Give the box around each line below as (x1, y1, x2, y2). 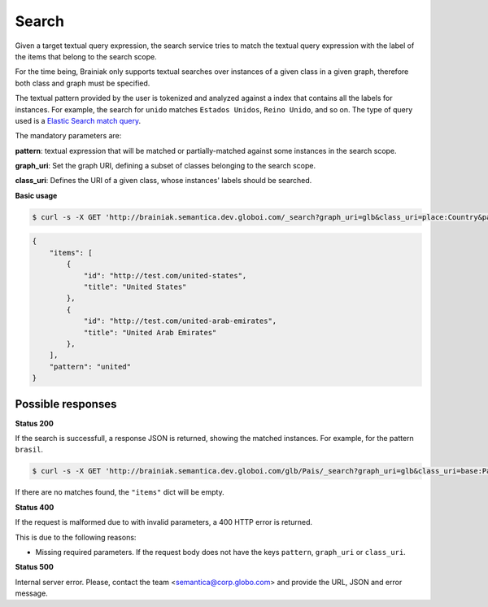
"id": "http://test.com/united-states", (83, 271, 247, 280)
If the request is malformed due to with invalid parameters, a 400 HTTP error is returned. (15, 517, 313, 527)
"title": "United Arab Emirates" (83, 328, 217, 337)
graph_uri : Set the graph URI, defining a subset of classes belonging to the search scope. (15, 161, 316, 171)
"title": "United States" (83, 282, 187, 291)
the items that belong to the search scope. (15, 51, 158, 61)
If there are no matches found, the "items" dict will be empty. (15, 487, 225, 497)
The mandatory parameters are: (15, 131, 122, 141)
